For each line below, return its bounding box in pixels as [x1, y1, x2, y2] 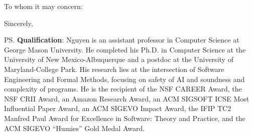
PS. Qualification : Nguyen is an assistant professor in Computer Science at [4, 34, 239, 45]
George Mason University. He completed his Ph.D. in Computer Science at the [4, 44, 246, 54]
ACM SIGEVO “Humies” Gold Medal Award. [4, 122, 145, 133]
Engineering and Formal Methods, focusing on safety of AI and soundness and [4, 73, 245, 84]
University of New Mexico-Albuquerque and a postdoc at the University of [4, 54, 233, 64]
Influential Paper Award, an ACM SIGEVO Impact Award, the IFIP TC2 [4, 103, 231, 113]
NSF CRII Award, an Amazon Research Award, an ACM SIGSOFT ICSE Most [4, 93, 249, 103]
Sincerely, [4, 17, 33, 28]
